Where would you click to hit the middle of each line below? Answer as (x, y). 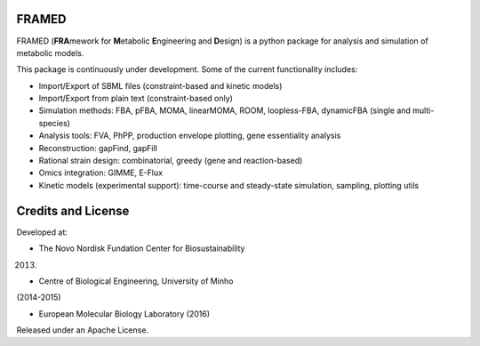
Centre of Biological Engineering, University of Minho (136, 281)
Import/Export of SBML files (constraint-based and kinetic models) (160, 85)
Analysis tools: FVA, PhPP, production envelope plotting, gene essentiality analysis (190, 136)
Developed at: (42, 232)
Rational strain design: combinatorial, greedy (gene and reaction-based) (171, 161)
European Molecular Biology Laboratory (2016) (124, 314)
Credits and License (73, 210)
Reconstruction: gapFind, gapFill (98, 148)
